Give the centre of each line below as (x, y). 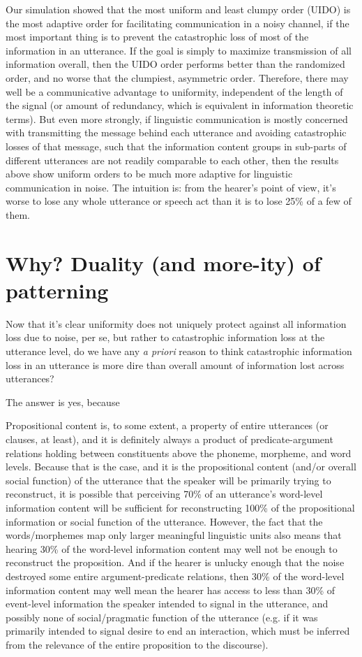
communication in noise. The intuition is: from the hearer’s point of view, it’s (171, 187)
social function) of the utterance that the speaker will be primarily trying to (168, 480)
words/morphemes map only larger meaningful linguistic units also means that (174, 535)
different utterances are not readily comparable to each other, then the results (172, 160)
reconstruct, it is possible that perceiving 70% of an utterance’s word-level (164, 494)
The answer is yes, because (63, 402)
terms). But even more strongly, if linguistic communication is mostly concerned (177, 118)
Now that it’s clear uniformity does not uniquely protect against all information (176, 323)
